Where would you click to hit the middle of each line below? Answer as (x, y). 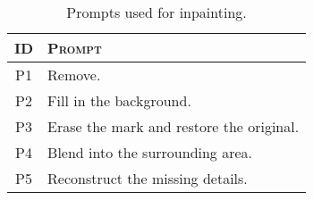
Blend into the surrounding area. (150, 152)
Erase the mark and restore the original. (173, 126)
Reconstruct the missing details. (148, 178)
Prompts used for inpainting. (156, 12)
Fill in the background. (119, 100)
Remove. (74, 75)
